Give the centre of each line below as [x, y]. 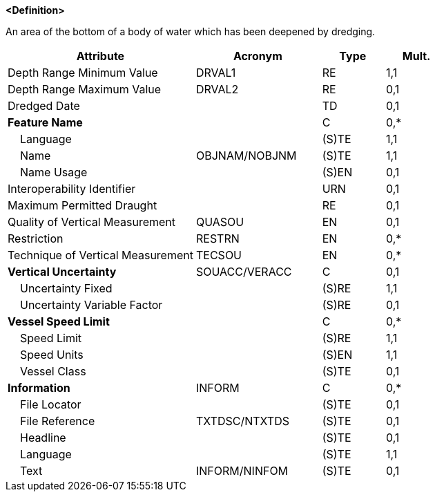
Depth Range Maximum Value [85, 89]
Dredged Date [44, 106]
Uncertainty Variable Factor [91, 305]
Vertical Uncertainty [62, 272]
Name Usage [54, 172]
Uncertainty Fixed [66, 288]
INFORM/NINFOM [242, 471]
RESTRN [217, 238]
